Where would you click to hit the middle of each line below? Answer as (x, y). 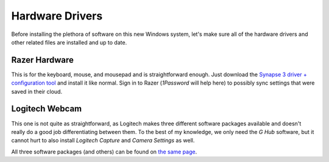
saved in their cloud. (37, 91)
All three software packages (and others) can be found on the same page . (104, 152)
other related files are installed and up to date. (69, 42)
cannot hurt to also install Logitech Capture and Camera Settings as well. (103, 141)
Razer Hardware (43, 60)
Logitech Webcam (47, 109)
